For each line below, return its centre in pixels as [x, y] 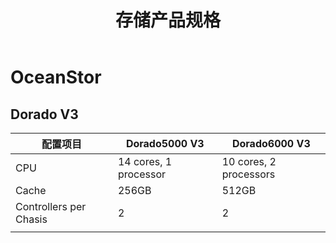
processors [248, 174]
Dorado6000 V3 [271, 143]
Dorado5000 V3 [165, 143]
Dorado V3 [44, 114]
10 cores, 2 [249, 161]
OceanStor [56, 77]
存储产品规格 [167, 20]
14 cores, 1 [145, 161]
